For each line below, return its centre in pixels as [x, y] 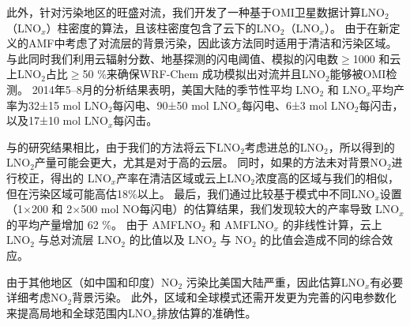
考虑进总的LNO [284, 146]
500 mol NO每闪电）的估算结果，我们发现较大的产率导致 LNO [240, 209]
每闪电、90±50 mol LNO [175, 105]
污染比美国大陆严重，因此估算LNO [275, 281]
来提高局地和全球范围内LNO [79, 312]
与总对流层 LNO [80, 240]
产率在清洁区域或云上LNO [184, 177]
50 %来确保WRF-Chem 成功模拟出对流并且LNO [204, 74]
